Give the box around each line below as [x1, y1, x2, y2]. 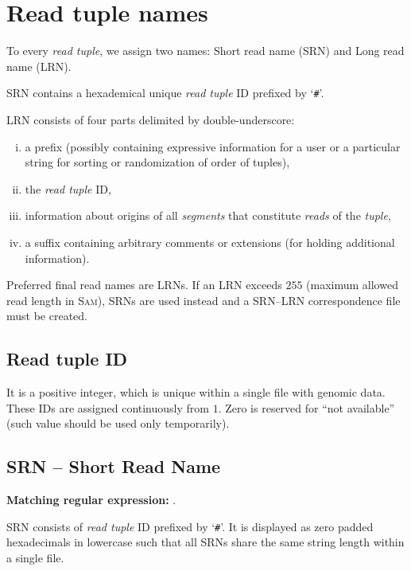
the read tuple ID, [25, 180, 111, 197]
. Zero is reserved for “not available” [218, 399, 395, 416]
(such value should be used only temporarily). [6, 415, 230, 432]
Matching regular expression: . [6, 491, 176, 508]
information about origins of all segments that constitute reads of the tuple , [25, 207, 391, 224]
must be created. [6, 307, 87, 324]
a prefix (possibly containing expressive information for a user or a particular [25, 138, 401, 154]
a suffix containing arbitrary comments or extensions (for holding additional [25, 233, 395, 250]
